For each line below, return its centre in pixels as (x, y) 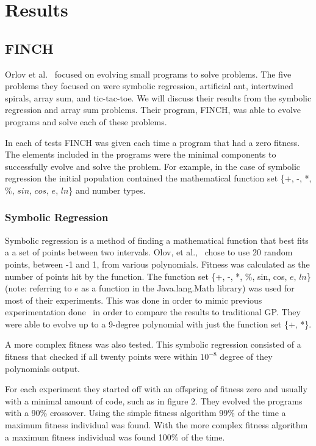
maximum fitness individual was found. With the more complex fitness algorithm (156, 425)
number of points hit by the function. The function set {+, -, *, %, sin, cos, (146, 276)
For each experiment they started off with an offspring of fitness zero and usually (156, 389)
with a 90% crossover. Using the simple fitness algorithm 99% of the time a (145, 413)
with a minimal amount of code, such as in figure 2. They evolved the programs (154, 400)
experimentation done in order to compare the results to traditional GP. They (153, 312)
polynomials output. (43, 368)
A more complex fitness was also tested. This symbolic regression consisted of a (153, 344)
